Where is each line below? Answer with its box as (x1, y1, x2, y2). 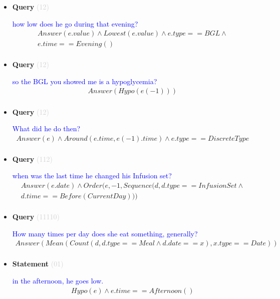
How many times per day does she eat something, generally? (12, 228, 198, 238)
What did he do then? (12, 123, 81, 134)
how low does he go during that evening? (12, 18, 138, 29)
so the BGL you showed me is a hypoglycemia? (12, 76, 157, 86)
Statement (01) (12, 258, 64, 269)
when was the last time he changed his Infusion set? (12, 170, 172, 181)
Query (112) (12, 153, 53, 164)
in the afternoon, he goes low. (12, 275, 104, 285)
